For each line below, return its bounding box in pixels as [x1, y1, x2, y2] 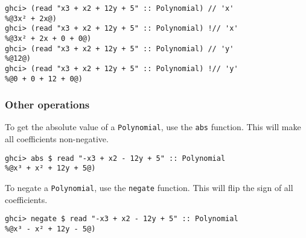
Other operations [5, 97, 90, 112]
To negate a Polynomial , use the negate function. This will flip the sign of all [5, 181, 293, 194]
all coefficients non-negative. [5, 133, 109, 145]
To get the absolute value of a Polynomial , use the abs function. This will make [5, 121, 301, 133]
